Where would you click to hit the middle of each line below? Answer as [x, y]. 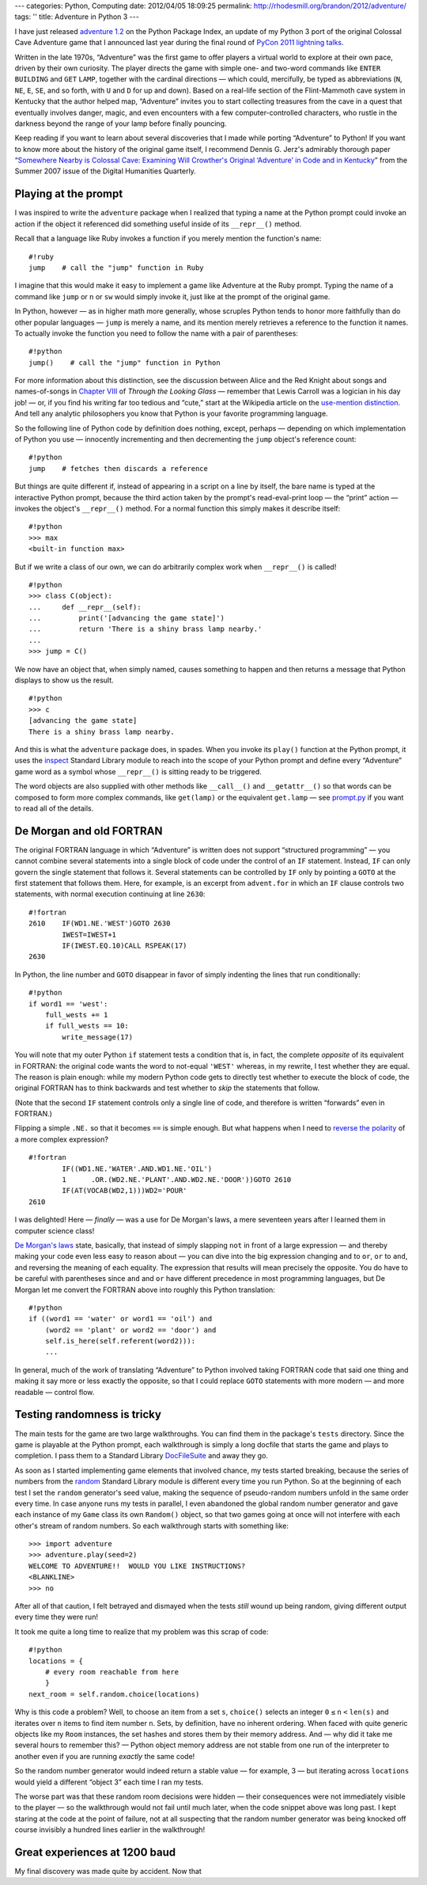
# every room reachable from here [112, 1672]
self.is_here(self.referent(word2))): [120, 1341]
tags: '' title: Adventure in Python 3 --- [77, 17]
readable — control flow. [55, 1392]
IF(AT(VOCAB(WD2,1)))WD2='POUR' [125, 1191]
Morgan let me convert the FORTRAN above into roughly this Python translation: [145, 1290]
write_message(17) [98, 1037]
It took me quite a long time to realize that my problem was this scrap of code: [142, 1632]
